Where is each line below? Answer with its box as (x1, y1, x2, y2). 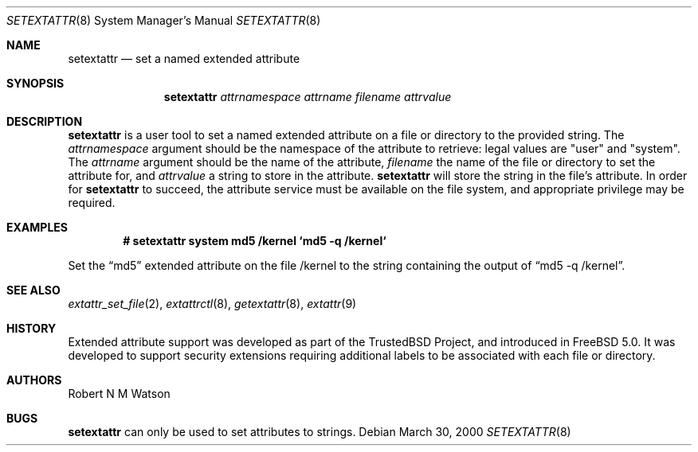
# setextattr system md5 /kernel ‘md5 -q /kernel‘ (123, 234, 386, 247)
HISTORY (6, 321, 57, 335)
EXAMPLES (6, 220, 68, 234)
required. (68, 196, 116, 209)
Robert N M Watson (68, 387, 171, 400)
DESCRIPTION (6, 115, 83, 128)
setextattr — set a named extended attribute (68, 52, 300, 65)
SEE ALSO (6, 283, 61, 297)
